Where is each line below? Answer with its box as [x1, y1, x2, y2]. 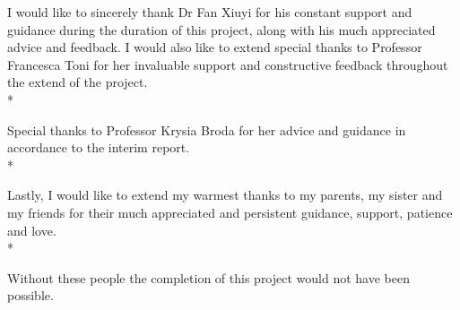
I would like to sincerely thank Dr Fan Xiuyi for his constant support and [7, 3, 412, 21]
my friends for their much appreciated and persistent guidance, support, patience [7, 202, 453, 221]
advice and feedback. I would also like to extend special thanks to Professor [7, 38, 422, 56]
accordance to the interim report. [7, 138, 190, 157]
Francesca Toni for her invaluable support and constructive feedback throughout [7, 55, 448, 73]
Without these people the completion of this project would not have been [7, 268, 410, 287]
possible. [7, 286, 54, 305]
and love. [7, 220, 56, 239]
